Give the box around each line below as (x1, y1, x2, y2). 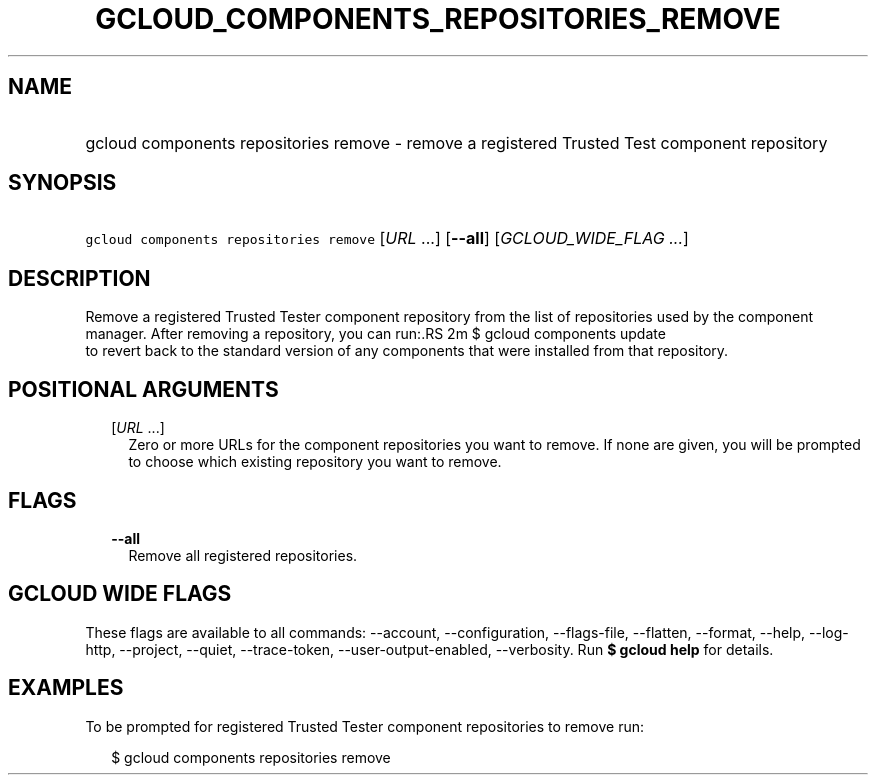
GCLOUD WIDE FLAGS (8, 581, 232, 607)
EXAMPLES (8, 675, 124, 701)
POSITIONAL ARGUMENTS (8, 376, 279, 402)
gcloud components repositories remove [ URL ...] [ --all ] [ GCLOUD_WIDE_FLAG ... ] (85, 228, 689, 249)
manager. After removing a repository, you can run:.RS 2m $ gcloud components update (85, 325, 666, 343)
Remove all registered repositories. (128, 546, 358, 564)
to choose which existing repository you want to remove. (128, 453, 502, 471)
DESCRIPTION (8, 265, 151, 291)
